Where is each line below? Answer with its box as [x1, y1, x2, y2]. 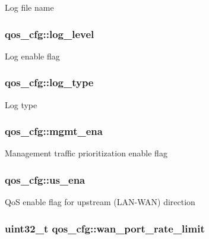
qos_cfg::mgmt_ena [5, 124, 103, 139]
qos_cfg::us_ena [5, 172, 85, 187]
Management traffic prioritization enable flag [5, 147, 167, 159]
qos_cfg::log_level [5, 26, 94, 41]
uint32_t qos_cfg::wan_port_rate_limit [5, 221, 205, 235]
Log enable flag [5, 49, 60, 62]
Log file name [5, 1, 54, 13]
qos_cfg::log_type [5, 75, 94, 90]
